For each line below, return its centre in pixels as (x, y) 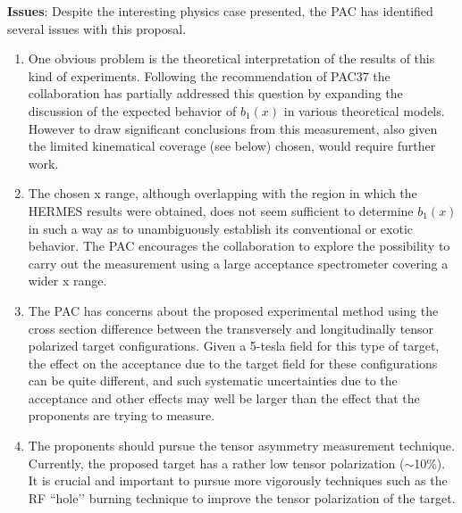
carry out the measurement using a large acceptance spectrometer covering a (238, 263)
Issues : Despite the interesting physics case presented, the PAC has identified (220, 11)
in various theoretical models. (364, 110)
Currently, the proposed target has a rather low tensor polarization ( (216, 463)
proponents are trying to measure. (122, 415)
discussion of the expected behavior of (132, 110)
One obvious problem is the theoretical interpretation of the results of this (231, 58)
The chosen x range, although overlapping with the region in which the (223, 193)
